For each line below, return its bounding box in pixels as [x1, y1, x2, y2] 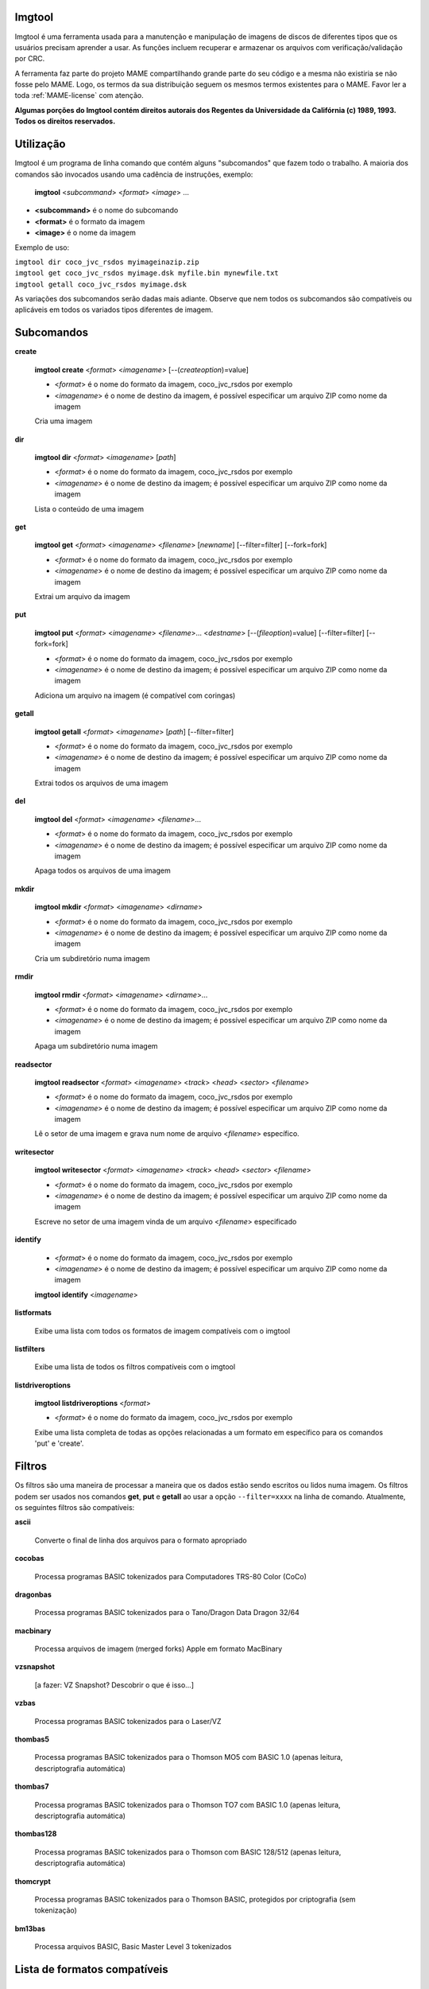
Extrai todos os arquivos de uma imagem [34, 778, 168, 788]
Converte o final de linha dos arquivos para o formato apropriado [34, 1536, 247, 1545]
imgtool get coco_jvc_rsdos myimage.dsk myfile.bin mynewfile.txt [14, 269, 280, 278]
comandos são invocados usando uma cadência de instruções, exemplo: [14, 169, 253, 179]
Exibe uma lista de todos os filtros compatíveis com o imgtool [34, 1362, 236, 1372]
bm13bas [14, 1924, 46, 1933]
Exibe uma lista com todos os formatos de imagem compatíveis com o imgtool [34, 1325, 291, 1336]
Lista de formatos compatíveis [14, 1962, 168, 1976]
